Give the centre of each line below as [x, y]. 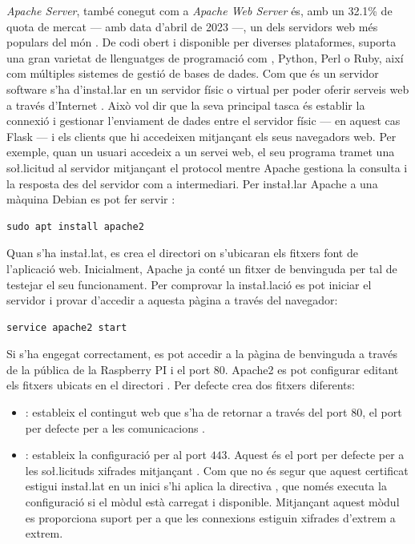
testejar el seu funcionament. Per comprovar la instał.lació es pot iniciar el [189, 284]
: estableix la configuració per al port [116, 455]
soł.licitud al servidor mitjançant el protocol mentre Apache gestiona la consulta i [207, 167]
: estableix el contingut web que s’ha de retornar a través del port [186, 412]
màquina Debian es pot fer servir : [91, 199]
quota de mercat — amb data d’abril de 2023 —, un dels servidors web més [192, 26]
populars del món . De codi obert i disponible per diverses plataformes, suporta [201, 42]
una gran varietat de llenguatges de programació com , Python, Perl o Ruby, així [205, 57]
